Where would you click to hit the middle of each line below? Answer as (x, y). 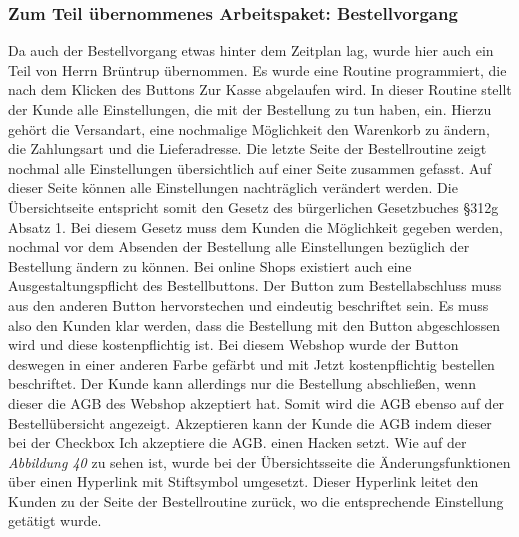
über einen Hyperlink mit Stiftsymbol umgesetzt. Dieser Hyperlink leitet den (243, 481)
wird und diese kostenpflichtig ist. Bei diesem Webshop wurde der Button (233, 344)
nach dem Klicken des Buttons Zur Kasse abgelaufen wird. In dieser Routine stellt (260, 89)
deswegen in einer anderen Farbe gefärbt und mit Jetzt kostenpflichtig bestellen (251, 363)
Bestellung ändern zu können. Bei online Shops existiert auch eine (210, 265)
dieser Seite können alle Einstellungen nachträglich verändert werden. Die (233, 187)
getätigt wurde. (55, 520)
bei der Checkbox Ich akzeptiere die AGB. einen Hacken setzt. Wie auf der (237, 442)
